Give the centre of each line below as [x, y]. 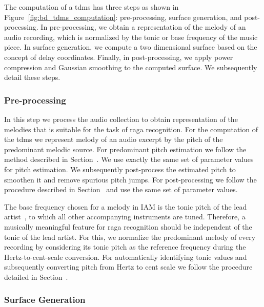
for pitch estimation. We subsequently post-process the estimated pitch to [120, 169]
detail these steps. [32, 77]
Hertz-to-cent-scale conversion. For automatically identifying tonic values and [126, 257]
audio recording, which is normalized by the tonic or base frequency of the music [131, 37]
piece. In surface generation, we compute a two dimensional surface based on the [131, 47]
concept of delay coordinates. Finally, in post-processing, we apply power [119, 57]
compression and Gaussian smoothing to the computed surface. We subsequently [131, 67]
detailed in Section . [36, 277]
